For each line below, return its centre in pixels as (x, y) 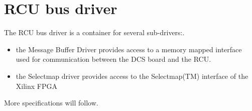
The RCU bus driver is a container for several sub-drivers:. (94, 32)
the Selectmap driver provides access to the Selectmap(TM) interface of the (132, 76)
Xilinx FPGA (36, 86)
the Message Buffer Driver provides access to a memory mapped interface (129, 49)
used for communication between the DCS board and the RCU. (113, 59)
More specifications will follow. (51, 103)
